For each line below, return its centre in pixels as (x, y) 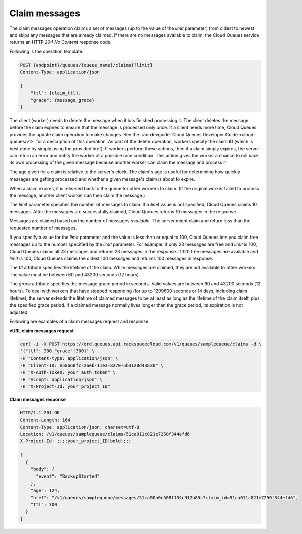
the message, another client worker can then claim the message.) (77, 195)
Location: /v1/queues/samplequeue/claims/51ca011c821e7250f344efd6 (105, 434)
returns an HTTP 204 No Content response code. (60, 42)
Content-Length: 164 (45, 420)
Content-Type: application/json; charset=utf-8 (80, 427)
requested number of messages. (43, 228)
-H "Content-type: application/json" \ (69, 358)
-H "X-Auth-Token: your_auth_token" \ (68, 372)
